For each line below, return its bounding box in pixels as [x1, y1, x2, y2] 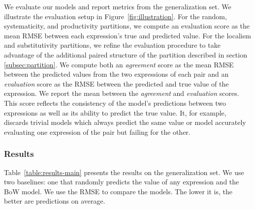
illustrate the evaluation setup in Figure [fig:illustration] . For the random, [4, 11, 227, 21]
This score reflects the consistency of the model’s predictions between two [4, 97, 226, 108]
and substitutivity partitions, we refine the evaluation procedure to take [4, 40, 221, 50]
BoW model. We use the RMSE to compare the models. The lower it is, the [4, 186, 233, 196]
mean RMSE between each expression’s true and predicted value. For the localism [4, 30, 251, 40]
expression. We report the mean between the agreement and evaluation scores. [4, 88, 239, 98]
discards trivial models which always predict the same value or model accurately [4, 117, 246, 127]
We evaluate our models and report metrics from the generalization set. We [4, 1, 231, 11]
